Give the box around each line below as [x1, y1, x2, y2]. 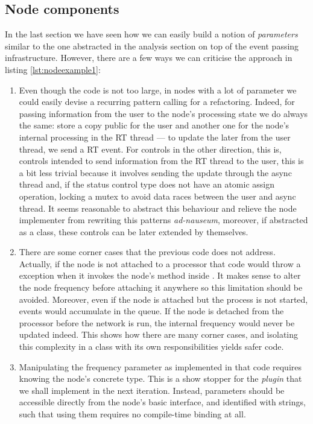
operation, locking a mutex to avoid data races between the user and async [19, 189, 296, 202]
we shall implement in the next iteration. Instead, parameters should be [19, 384, 285, 396]
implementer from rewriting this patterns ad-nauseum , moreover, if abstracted [19, 214, 308, 226]
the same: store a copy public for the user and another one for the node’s [19, 119, 289, 131]
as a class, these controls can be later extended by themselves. [19, 225, 248, 238]
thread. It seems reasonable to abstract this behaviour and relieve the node [19, 201, 297, 214]
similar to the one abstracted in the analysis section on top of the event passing [5, 39, 299, 52]
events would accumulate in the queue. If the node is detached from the [19, 305, 284, 317]
